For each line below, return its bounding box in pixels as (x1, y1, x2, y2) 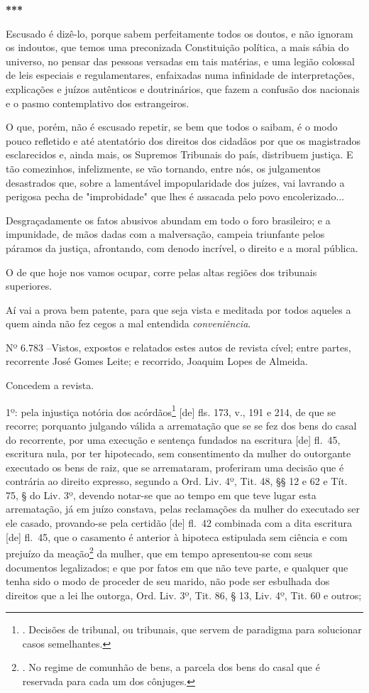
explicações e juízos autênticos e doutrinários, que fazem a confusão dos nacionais (6, 81, 360, 96)
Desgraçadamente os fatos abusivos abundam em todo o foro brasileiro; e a (6, 212, 331, 227)
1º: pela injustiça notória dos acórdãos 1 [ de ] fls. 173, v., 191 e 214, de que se (6, 402, 336, 419)
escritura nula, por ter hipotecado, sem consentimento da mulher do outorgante (6, 446, 351, 461)
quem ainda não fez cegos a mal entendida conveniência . (6, 316, 251, 331)
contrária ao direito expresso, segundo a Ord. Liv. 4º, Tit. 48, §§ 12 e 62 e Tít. (6, 474, 348, 489)
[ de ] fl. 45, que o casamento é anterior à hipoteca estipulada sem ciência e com (6, 529, 348, 544)
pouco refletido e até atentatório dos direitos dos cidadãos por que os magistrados (6, 133, 361, 148)
